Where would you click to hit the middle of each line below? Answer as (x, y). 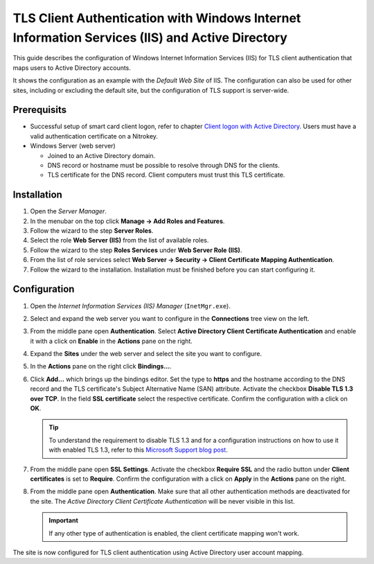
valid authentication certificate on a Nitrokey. (94, 136)
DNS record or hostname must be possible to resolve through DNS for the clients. (164, 165)
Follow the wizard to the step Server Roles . (92, 231)
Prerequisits (40, 110)
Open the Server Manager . (69, 211)
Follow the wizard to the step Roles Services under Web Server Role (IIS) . (136, 250)
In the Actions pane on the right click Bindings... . (101, 367)
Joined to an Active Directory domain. (101, 155)
